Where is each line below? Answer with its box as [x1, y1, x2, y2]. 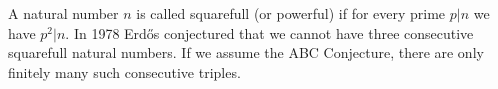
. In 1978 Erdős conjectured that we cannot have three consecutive [65, 22, 474, 43]
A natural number [8, 3, 119, 23]
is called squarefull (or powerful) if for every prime [136, 3, 446, 23]
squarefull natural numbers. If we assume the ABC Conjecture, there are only [8, 42, 484, 63]
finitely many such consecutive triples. [8, 61, 241, 82]
